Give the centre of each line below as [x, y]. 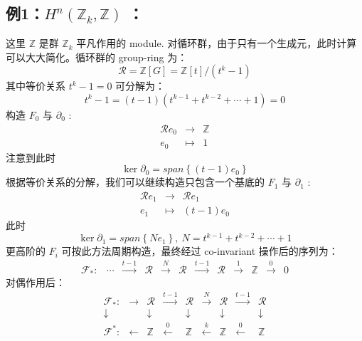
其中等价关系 [36, 86]
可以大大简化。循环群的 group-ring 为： [97, 57]
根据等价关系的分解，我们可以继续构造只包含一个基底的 [135, 182]
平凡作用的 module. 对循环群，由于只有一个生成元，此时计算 [217, 43]
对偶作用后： [36, 282]
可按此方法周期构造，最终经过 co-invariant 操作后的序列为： [200, 251]
